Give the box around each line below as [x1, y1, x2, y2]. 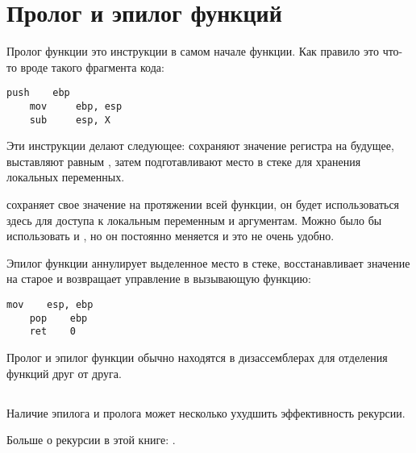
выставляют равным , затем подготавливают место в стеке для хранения [6, 152, 361, 169]
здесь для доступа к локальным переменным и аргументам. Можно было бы [6, 211, 382, 228]
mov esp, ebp [6, 299, 94, 311]
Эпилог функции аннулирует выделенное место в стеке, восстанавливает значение [6, 254, 410, 271]
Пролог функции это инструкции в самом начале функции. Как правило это [6, 43, 379, 60]
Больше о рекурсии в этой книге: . [6, 431, 176, 448]
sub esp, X [29, 114, 110, 126]
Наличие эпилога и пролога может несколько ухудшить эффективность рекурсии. [6, 404, 406, 421]
